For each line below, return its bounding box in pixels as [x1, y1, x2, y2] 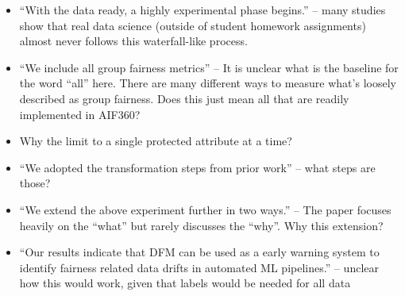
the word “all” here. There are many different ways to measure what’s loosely [19, 75, 396, 91]
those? [19, 175, 51, 191]
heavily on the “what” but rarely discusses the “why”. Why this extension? [19, 217, 384, 233]
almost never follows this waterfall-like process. [19, 33, 248, 49]
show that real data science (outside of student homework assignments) [19, 17, 366, 33]
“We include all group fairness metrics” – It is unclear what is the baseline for [19, 59, 399, 75]
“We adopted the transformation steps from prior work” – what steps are [19, 159, 376, 175]
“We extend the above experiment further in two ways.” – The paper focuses [19, 201, 391, 217]
